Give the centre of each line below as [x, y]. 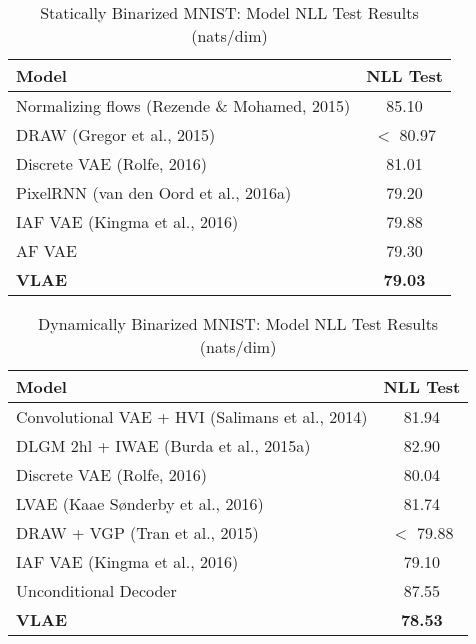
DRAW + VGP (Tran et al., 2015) [137, 532]
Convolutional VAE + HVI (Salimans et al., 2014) [192, 416]
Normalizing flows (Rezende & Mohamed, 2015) [183, 105]
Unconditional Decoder [96, 590]
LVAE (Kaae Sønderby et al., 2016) [140, 503]
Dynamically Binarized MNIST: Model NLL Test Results [238, 323]
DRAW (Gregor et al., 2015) [116, 134]
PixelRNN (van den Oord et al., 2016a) [154, 192]
